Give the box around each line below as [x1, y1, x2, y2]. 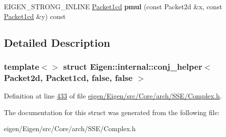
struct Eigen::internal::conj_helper [63, 60, 203, 72]
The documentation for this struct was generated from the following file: [4, 107, 220, 117]
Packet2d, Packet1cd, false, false [4, 71, 133, 83]
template [4, 60, 39, 72]
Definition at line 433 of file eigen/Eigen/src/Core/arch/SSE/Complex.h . [4, 91, 222, 101]
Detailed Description [4, 35, 111, 50]
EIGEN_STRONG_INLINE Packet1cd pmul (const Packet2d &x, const [4, 1, 223, 11]
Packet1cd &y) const [4, 11, 66, 21]
